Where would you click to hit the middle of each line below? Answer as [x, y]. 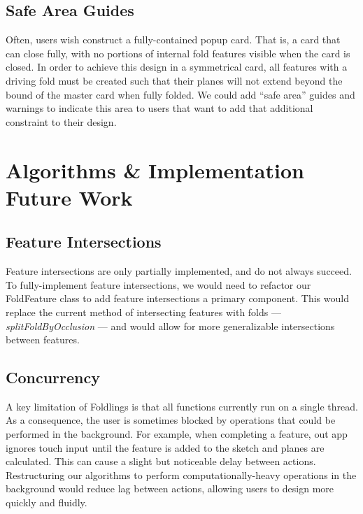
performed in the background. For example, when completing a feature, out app [177, 434]
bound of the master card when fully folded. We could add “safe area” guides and [180, 94]
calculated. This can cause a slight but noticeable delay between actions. [161, 461]
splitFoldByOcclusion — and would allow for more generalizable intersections [170, 326]
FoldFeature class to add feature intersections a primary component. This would [177, 298]
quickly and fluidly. [47, 502]
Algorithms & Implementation [155, 170]
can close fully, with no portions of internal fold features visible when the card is [178, 53]
